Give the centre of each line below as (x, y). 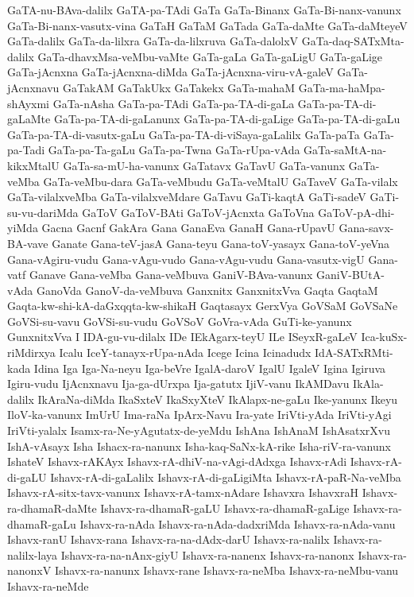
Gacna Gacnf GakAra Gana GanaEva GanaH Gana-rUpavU (188, 228)
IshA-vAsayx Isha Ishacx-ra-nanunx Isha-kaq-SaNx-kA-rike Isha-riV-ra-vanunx (199, 446)
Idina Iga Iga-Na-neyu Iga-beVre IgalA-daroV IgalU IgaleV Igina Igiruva (210, 368)
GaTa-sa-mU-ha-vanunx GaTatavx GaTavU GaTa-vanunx (204, 165)
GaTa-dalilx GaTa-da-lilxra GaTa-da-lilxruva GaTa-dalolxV (153, 41)
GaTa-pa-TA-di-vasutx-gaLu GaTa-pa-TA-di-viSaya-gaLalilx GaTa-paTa (184, 134)
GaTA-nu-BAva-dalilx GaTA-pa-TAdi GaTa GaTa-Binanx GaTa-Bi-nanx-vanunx (204, 10)
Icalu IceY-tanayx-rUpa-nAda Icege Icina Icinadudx (185, 353)
